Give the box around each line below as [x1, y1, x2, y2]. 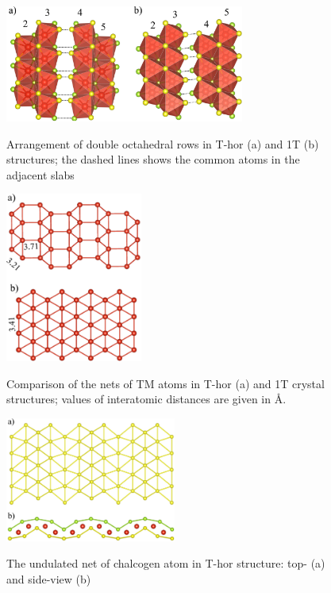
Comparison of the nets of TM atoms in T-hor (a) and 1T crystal [6, 375, 325, 391]
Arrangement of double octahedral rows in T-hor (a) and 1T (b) [6, 135, 319, 152]
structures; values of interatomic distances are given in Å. [6, 391, 287, 407]
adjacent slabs [6, 166, 75, 183]
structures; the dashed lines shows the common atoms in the [6, 151, 300, 168]
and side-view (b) [6, 570, 91, 587]
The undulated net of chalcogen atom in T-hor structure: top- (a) [6, 555, 325, 572]
